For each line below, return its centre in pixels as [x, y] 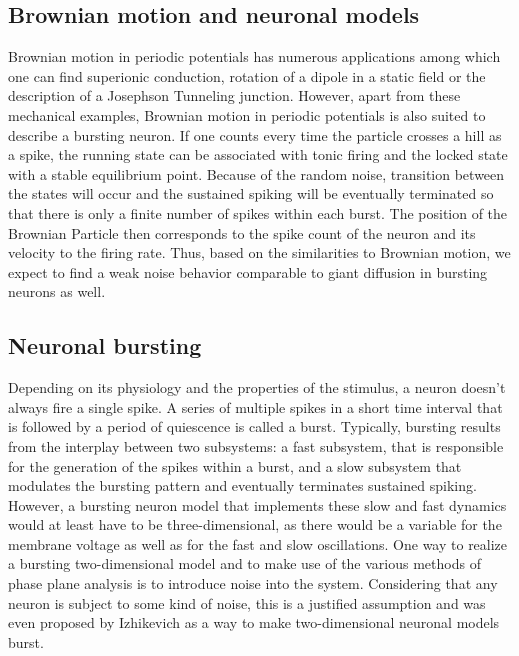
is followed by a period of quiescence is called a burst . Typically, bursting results [254, 426]
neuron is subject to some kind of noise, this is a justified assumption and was [247, 602]
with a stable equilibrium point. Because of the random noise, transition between [256, 173]
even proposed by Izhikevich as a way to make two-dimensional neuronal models [254, 622]
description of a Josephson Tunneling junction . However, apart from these [234, 95]
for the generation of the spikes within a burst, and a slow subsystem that [235, 465]
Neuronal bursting [105, 345]
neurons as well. [57, 291]
